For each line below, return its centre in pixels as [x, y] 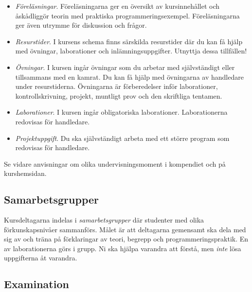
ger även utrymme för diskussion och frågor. [81, 25]
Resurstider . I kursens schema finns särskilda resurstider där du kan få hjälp [129, 41]
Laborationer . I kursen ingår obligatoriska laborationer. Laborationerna [121, 112]
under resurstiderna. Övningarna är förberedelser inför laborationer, [117, 86]
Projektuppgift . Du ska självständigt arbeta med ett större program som [122, 138]
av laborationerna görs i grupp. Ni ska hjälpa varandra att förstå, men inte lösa [123, 248]
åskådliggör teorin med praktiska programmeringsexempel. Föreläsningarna [127, 15]
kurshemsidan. [25, 173]
